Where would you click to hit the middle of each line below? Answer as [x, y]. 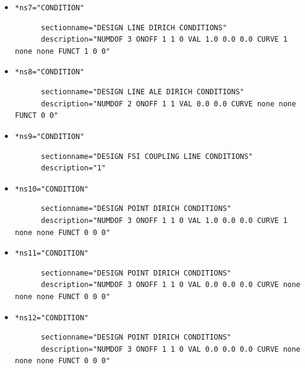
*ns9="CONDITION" [50, 136]
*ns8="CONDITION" [50, 72]
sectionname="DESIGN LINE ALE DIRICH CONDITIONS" [143, 92]
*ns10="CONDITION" [52, 189]
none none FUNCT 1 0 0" [63, 51]
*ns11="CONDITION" [52, 253]
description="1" [73, 168]
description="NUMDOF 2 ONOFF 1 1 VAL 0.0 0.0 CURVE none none [169, 104]
